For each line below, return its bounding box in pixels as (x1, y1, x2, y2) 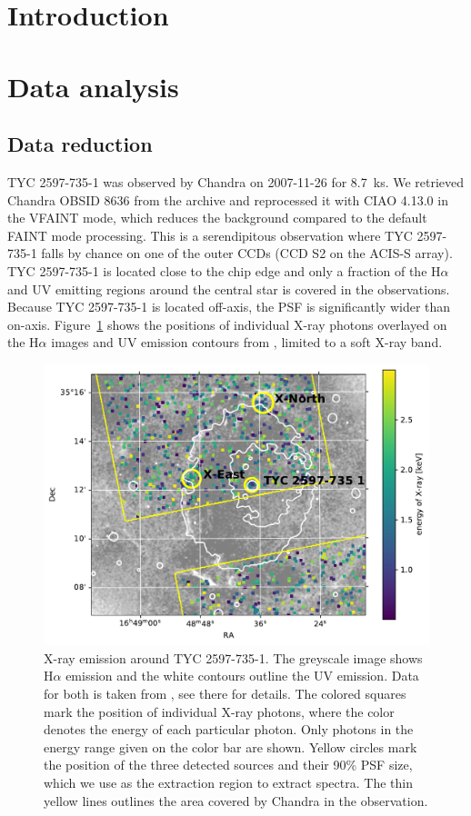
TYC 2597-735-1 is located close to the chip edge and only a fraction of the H (7, 261, 441, 280)
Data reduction (7, 130, 153, 158)
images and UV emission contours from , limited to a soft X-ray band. (51, 333, 443, 352)
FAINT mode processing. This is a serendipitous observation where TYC (7, 225, 413, 244)
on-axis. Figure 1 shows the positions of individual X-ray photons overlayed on (7, 314, 447, 333)
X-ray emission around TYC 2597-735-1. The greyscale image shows (44, 648, 423, 667)
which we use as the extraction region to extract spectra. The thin (44, 772, 413, 791)
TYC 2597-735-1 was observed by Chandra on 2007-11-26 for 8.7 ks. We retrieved (7, 172, 465, 191)
